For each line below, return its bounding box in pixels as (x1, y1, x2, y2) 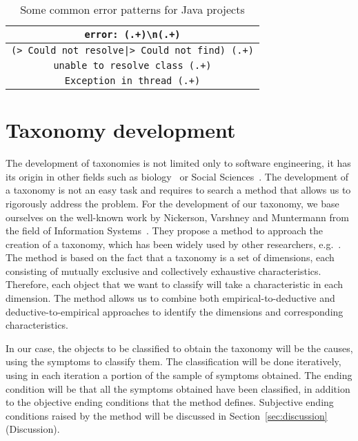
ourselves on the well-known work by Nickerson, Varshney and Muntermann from (6, 209, 349, 224)
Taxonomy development (6, 116, 236, 144)
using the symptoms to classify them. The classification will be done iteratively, (6, 354, 341, 369)
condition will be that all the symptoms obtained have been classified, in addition (6, 381, 350, 396)
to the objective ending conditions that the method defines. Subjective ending (6, 395, 334, 409)
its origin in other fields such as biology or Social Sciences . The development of (6, 169, 349, 183)
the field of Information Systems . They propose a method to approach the (6, 223, 324, 238)
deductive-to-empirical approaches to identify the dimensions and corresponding (6, 304, 344, 318)
